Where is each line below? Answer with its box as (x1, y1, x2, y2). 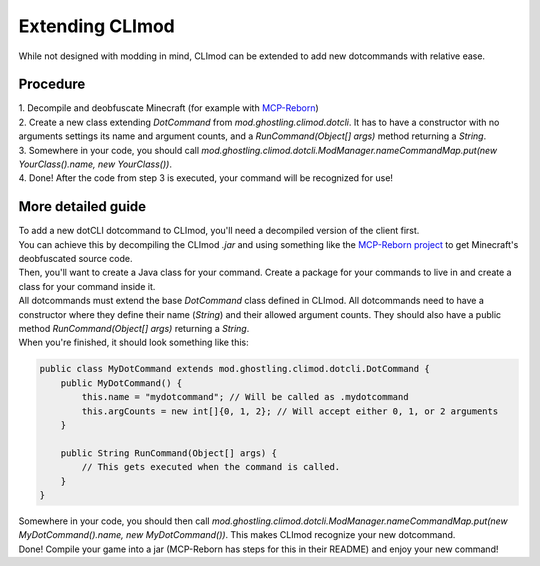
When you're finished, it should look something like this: (18, 336, 249, 349)
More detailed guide (18, 198, 147, 215)
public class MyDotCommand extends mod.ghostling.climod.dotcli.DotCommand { (39, 363, 430, 375)
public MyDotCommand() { (60, 377, 183, 389)
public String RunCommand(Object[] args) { (60, 447, 277, 459)
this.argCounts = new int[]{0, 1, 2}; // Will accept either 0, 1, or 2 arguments (81, 405, 499, 417)
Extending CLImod (18, 15, 175, 37)
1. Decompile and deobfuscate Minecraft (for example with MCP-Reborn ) (18, 102, 319, 114)
